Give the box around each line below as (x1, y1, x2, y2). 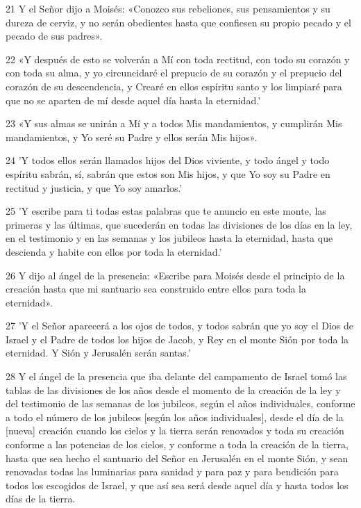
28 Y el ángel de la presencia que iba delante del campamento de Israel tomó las (6, 369, 347, 384)
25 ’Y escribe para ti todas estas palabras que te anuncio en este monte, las (6, 204, 326, 218)
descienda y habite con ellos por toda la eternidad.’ (6, 244, 222, 259)
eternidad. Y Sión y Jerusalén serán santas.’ (6, 345, 191, 360)
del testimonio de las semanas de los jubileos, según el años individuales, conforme (6, 396, 355, 411)
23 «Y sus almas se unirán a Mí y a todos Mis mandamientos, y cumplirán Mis (6, 116, 342, 131)
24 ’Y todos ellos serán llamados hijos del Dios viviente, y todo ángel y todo (6, 153, 330, 167)
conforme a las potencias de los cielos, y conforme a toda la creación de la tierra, (6, 437, 349, 452)
